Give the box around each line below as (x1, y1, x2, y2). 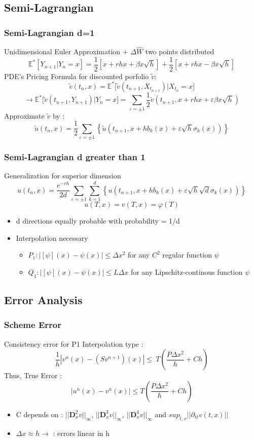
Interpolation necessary (16, 232, 88, 243)
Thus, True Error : (4, 370, 62, 381)
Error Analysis (4, 292, 83, 308)
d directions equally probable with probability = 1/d (16, 215, 180, 226)
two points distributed (145, 46, 214, 57)
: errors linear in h (53, 427, 110, 438)
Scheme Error (4, 318, 61, 331)
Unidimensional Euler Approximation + (4, 46, 128, 57)
